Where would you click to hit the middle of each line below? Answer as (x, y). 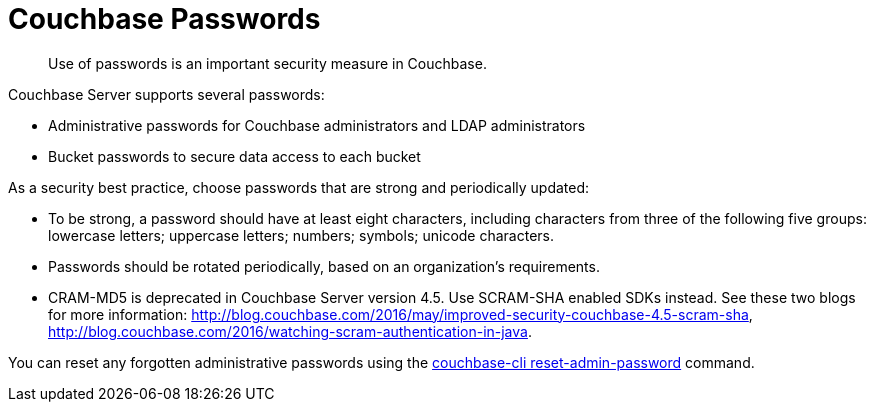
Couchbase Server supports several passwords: (166, 94)
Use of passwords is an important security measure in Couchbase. (267, 63)
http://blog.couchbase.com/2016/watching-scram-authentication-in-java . (290, 331)
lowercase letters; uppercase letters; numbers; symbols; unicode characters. (301, 235)
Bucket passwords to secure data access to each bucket (234, 156)
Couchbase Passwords (164, 19)
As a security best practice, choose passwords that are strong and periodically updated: (299, 187)
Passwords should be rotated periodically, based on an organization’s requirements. (324, 266)
